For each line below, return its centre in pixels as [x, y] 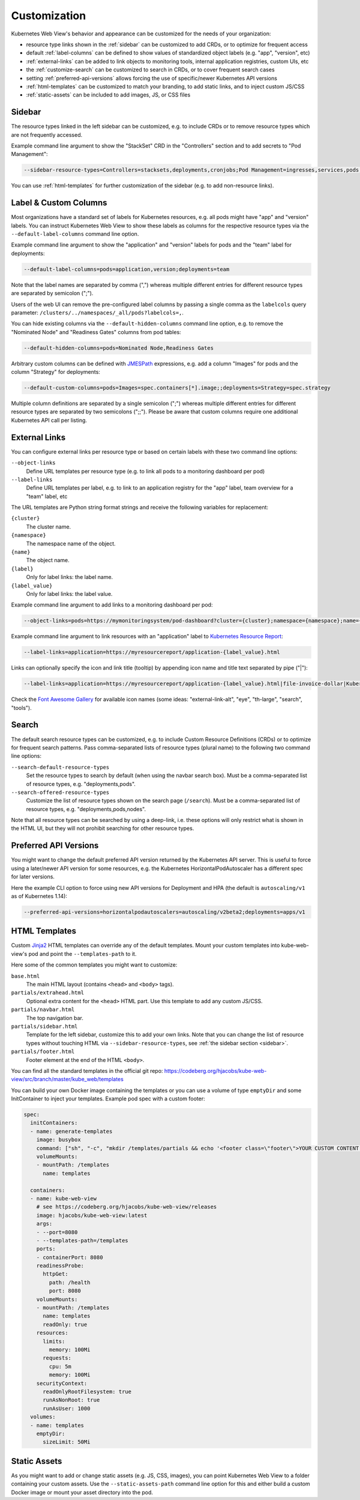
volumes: [43, 1417]
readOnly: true [65, 1324]
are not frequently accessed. [47, 134]
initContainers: [54, 1123]
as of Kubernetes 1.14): [39, 896]
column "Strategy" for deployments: [55, 372]
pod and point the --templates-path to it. [82, 953]
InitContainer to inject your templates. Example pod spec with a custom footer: [108, 1099]
